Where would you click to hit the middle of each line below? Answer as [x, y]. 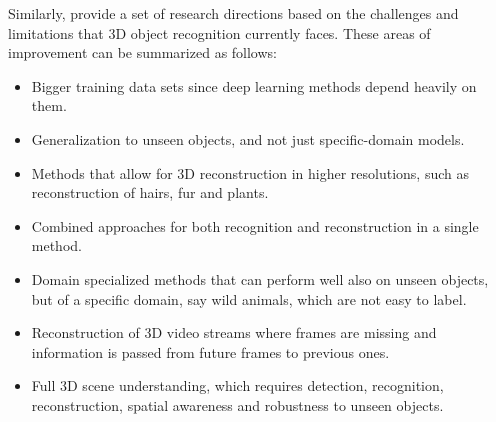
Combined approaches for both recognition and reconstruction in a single [255, 225]
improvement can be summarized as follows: [142, 52]
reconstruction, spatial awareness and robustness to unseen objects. [237, 404]
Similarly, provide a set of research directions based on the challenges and [233, 13]
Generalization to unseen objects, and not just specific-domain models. [248, 138]
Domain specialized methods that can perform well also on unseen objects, [260, 278]
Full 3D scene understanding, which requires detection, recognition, [237, 385]
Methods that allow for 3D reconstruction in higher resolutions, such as [250, 172]
